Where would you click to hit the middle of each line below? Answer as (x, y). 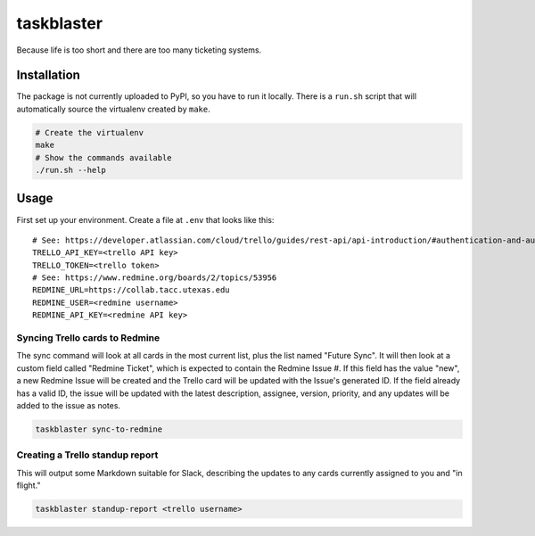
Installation (48, 75)
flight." (29, 485)
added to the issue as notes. (68, 405)
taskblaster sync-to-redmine (99, 429)
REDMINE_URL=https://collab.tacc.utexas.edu (132, 290)
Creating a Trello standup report (87, 455)
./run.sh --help (71, 170)
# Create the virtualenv (90, 132)
